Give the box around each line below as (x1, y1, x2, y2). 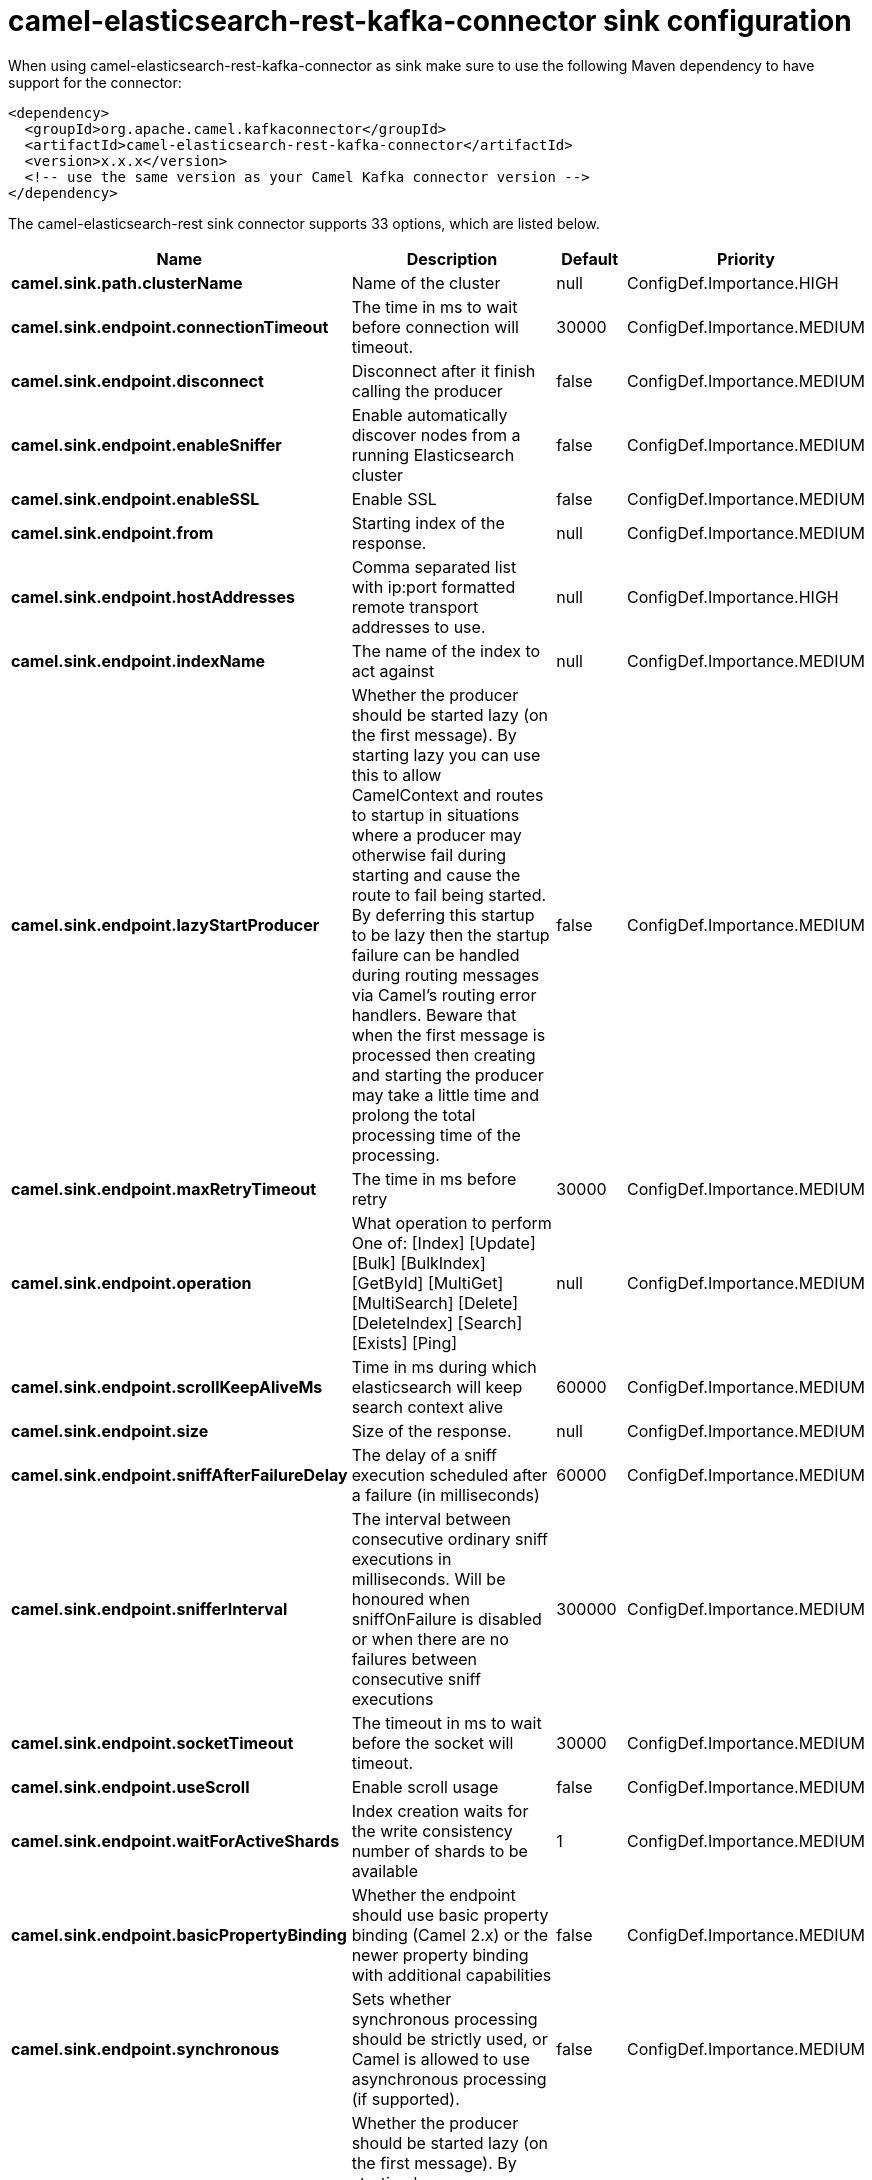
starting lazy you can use (351, 744, 541, 765)
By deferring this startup (351, 904, 535, 925)
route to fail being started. (351, 884, 547, 905)
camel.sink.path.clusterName (11, 272, 243, 293)
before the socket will (351, 1732, 514, 1753)
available (351, 1860, 419, 1881)
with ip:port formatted (351, 576, 516, 597)
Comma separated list (351, 556, 517, 577)
